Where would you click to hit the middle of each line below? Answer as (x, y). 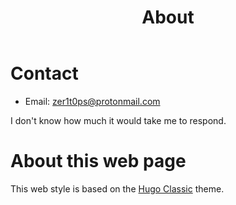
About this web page (98, 161)
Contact (44, 73)
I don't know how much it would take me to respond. (118, 120)
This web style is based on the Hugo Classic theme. (117, 188)
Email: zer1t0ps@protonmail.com (92, 101)
